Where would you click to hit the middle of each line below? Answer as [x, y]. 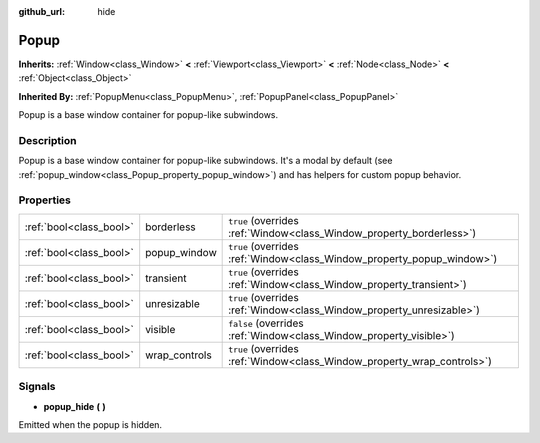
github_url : [41, 11]
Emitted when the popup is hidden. [90, 424]
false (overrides [266, 323]
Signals [37, 387]
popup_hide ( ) [75, 406]
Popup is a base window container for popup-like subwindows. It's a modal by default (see [205, 161]
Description [47, 140]
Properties [45, 200]
